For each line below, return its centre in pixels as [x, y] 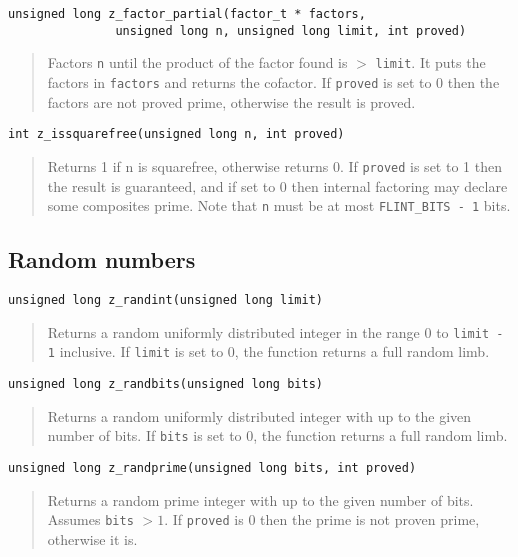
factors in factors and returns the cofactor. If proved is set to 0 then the [273, 81]
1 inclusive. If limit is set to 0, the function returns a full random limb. [268, 351]
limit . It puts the [430, 62]
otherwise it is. [92, 538]
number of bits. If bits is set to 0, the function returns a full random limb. [277, 435]
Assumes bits [90, 519]
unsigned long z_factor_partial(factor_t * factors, [187, 14]
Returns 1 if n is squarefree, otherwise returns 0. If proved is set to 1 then [274, 165]
